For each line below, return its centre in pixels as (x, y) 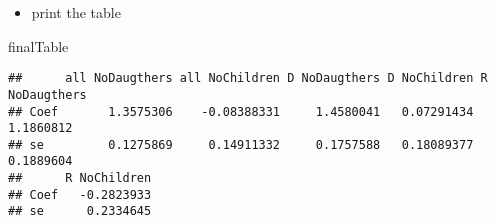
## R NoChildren (80, 178)
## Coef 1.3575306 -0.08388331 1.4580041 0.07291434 (241, 111)
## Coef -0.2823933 (80, 194)
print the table (76, 12)
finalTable (38, 45)
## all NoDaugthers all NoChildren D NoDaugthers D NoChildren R (248, 78)
